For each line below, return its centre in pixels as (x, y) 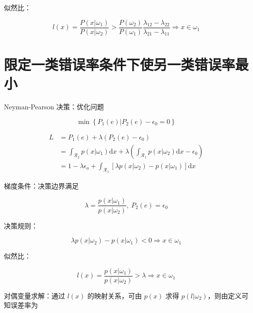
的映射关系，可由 (115, 295)
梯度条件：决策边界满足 (41, 185)
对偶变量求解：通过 (34, 295)
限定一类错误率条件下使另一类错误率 (120, 64)
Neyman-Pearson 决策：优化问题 (54, 106)
